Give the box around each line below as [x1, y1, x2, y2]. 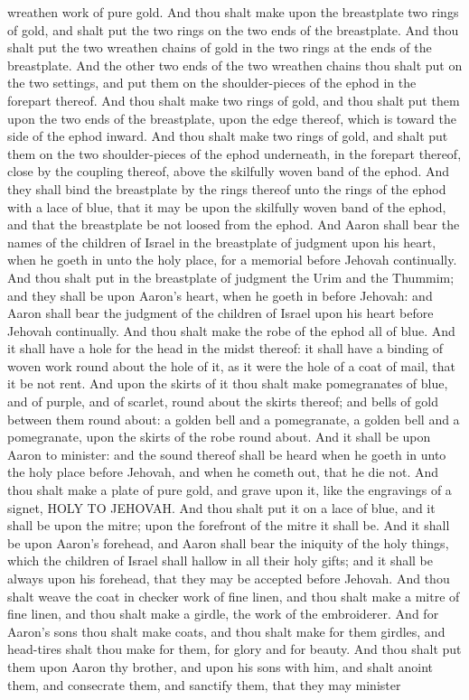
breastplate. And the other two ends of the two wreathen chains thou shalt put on [7, 55, 463, 74]
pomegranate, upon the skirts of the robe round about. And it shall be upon [7, 427, 431, 446]
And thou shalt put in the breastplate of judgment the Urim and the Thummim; [7, 267, 455, 286]
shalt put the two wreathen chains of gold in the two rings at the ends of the [7, 38, 432, 57]
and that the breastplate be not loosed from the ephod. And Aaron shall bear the [7, 215, 460, 234]
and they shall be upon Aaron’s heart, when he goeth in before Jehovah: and [7, 285, 433, 304]
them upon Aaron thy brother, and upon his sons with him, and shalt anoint [7, 657, 434, 676]
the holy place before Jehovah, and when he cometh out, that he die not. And [7, 462, 439, 481]
